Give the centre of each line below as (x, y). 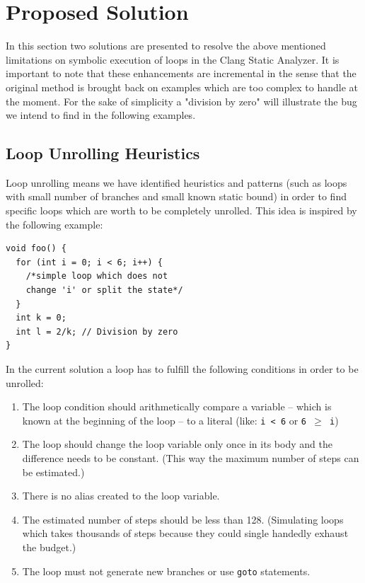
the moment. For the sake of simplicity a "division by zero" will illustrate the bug (181, 101)
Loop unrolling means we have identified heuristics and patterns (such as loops (176, 182)
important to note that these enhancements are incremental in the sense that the (181, 73)
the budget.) (49, 547)
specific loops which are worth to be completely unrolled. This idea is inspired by (181, 210)
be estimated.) (53, 472)
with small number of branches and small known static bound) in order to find (176, 196)
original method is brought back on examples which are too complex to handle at (182, 87)
